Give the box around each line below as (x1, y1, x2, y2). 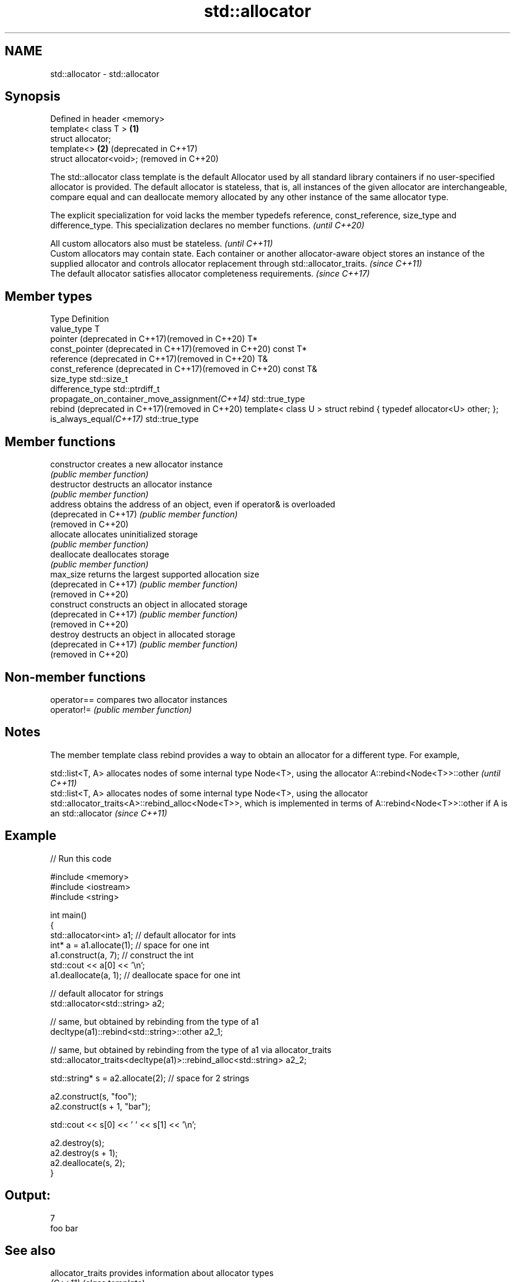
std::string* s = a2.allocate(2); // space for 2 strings (50, 1072, 249, 1083)
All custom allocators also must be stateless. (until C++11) (50, 238, 273, 249)
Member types (5, 288, 92, 304)
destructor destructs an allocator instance (50, 479, 212, 490)
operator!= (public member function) (50, 704, 192, 715)
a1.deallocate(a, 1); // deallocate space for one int (50, 969, 240, 980)
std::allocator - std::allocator (50, 68, 159, 79)
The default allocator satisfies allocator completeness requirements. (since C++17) (50, 268, 370, 279)
